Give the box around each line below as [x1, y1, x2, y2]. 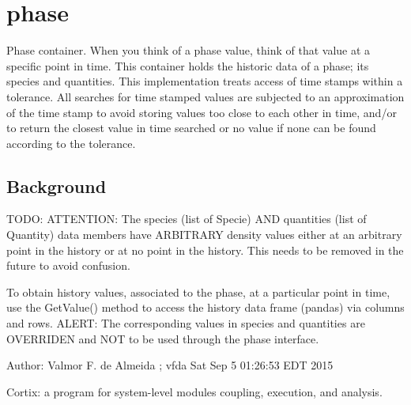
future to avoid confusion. [6, 257, 130, 274]
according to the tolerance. [6, 134, 136, 151]
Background [6, 173, 107, 198]
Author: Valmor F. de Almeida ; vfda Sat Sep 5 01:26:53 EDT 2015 [6, 357, 334, 373]
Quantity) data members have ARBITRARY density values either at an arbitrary [6, 226, 402, 243]
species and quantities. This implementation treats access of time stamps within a [6, 73, 403, 89]
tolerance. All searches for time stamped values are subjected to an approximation [6, 88, 405, 104]
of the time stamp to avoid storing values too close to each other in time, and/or [6, 104, 397, 120]
